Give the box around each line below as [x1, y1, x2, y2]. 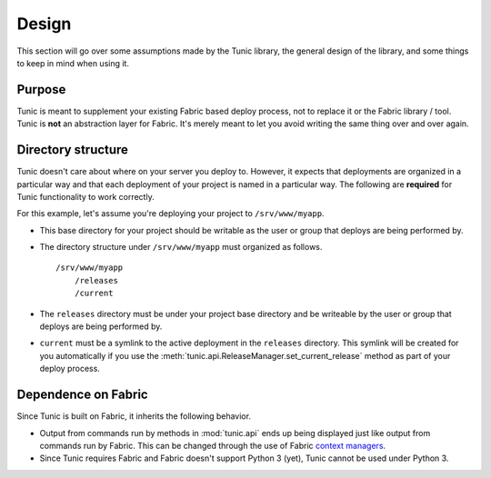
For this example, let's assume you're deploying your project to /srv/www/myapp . [16, 208, 325, 219]
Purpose [16, 82, 66, 97]
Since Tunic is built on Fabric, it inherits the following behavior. [16, 411, 252, 422]
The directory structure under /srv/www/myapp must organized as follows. [39, 242, 323, 253]
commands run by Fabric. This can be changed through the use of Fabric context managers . [39, 440, 386, 451]
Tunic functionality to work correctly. [16, 191, 155, 202]
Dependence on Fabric [16, 387, 149, 403]
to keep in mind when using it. [16, 57, 129, 68]
